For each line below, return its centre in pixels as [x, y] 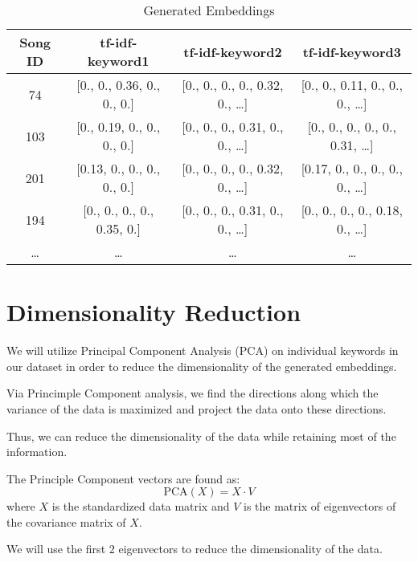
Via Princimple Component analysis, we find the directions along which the [193, 393]
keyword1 [119, 61]
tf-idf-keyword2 [233, 51]
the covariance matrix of [66, 521]
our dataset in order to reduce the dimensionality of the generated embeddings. [202, 366]
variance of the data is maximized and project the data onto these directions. [197, 408]
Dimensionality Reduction [154, 312]
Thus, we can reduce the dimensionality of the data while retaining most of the [201, 436]
